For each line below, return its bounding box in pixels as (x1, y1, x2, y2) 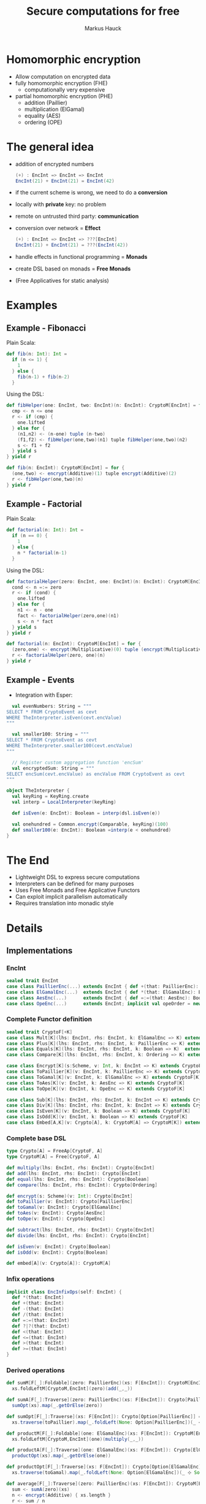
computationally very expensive (24, 86, 105, 93)
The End (6, 853, 50, 867)
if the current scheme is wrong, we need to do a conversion (15, 189, 167, 196)
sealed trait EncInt (6, 978, 59, 984)
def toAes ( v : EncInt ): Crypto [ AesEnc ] (6, 1210, 105, 1216)
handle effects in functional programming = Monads (15, 253, 148, 261)
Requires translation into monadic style (15, 900, 114, 907)
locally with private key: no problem (15, 201, 107, 208)
